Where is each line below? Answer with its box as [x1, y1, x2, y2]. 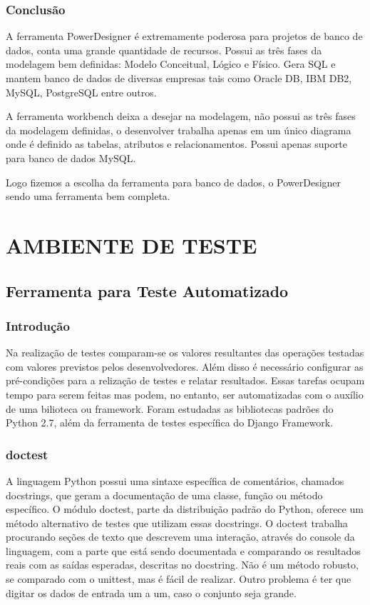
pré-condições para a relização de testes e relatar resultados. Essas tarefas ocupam [6, 373, 365, 388]
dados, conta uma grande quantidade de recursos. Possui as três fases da [6, 42, 322, 57]
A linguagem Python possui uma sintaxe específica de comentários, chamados [6, 473, 344, 488]
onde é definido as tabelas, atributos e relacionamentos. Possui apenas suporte [6, 136, 347, 151]
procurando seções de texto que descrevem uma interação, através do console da [6, 529, 355, 544]
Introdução [6, 316, 70, 334]
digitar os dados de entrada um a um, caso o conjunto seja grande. [6, 585, 297, 600]
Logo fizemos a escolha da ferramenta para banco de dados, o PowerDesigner [6, 174, 341, 189]
